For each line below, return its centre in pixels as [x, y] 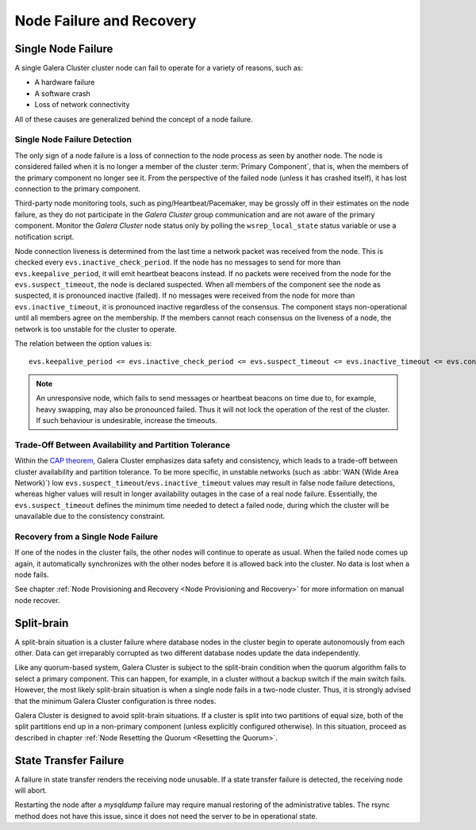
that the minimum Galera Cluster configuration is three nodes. [115, 701]
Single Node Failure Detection [73, 140]
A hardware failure [65, 83]
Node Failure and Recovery [106, 21]
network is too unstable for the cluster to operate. [96, 329]
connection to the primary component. [78, 188]
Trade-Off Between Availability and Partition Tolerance [122, 444]
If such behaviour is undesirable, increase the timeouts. [127, 420]
